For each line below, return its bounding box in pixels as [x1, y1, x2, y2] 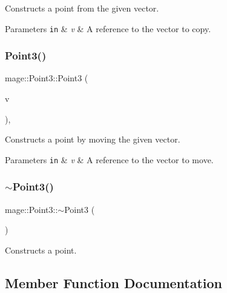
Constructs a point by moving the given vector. [5, 133, 180, 146]
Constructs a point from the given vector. [5, 2, 159, 14]
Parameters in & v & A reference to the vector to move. [5, 153, 214, 166]
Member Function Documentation [5, 273, 223, 292]
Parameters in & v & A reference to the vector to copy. [5, 22, 211, 35]
